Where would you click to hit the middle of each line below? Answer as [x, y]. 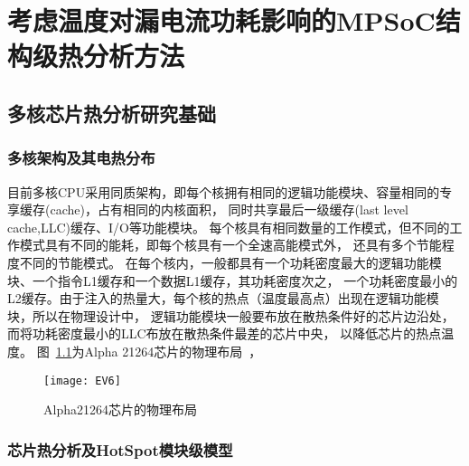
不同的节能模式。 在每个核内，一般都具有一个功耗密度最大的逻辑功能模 [230, 262]
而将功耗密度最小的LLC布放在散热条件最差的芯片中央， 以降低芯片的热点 [225, 333]
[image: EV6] [82, 380]
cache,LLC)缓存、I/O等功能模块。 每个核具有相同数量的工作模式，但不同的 [229, 227]
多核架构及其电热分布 [81, 158]
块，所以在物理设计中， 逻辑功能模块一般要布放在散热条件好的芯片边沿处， [231, 315]
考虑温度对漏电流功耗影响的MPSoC [221, 20]
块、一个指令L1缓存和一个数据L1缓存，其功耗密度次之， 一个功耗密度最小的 [233, 280]
